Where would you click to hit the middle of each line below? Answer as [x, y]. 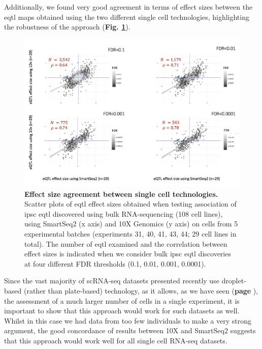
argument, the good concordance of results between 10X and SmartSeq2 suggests [130, 330]
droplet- [234, 281]
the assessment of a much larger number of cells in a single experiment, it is [122, 300]
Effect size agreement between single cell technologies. [121, 194]
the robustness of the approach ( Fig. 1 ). [67, 27]
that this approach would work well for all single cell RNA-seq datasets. [116, 340]
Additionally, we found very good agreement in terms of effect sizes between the [128, 7]
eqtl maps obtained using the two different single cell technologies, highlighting [127, 17]
